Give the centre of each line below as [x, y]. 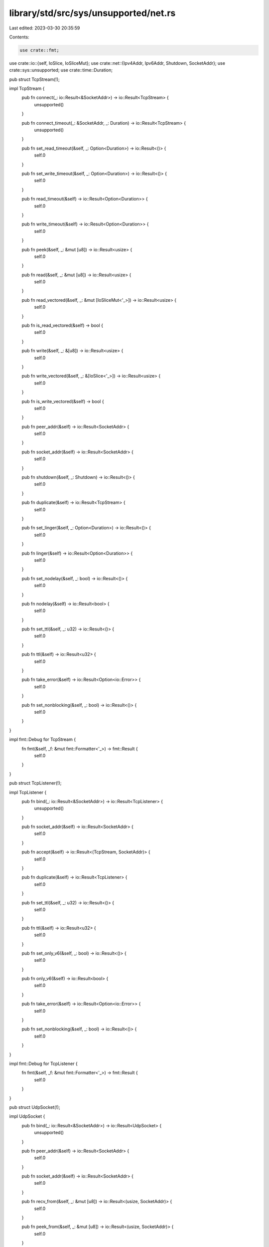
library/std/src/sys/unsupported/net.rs [92, 13]
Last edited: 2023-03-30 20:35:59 [45, 28]
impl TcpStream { [27, 89]
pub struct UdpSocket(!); [35, 1107]
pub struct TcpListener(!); [35, 783]
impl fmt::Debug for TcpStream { [43, 739]
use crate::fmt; [40, 50]
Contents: [19, 37]
